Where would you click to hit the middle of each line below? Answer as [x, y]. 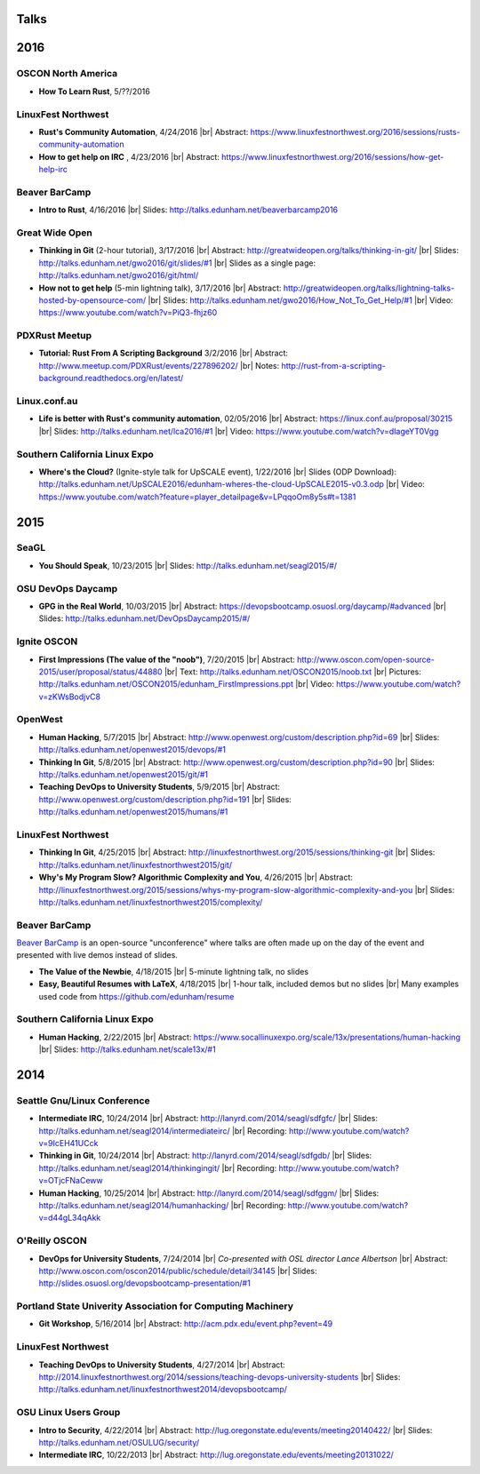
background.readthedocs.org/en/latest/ [111, 378]
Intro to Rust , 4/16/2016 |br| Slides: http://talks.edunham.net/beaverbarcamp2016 [188, 210]
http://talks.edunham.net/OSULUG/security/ [119, 1442]
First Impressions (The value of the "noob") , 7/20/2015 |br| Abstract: [167, 659]
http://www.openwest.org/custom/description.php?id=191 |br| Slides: [165, 799]
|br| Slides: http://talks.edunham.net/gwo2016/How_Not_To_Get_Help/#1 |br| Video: [300, 300]
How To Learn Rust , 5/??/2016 [94, 91]
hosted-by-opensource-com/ [92, 300]
